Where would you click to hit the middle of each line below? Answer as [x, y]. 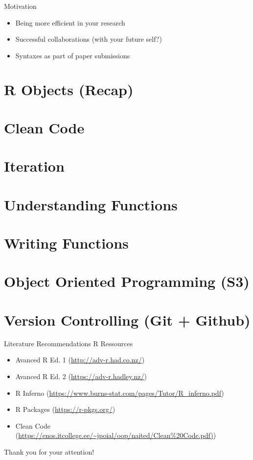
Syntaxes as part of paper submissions [73, 55]
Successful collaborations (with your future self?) [89, 39]
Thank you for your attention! [49, 451]
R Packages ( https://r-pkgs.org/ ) [65, 409]
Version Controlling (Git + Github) [127, 319]
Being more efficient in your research [70, 22]
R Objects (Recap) [69, 89]
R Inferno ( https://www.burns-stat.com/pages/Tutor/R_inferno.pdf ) [120, 393]
